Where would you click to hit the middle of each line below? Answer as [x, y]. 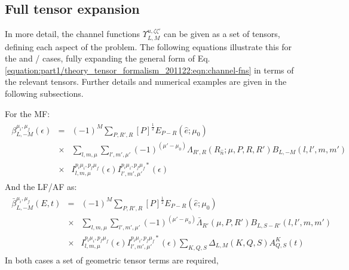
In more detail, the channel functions [73, 34]
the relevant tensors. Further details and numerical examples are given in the [146, 82]
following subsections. [44, 93]
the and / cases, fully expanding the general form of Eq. [108, 58]
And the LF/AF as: [41, 186]
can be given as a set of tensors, [222, 34]
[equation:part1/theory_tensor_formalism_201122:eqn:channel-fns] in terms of [149, 70]
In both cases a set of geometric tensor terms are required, [112, 260]
